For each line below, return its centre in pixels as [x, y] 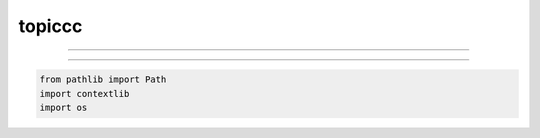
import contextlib [84, 93]
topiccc [50, 26]
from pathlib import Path [103, 79]
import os [63, 107]
